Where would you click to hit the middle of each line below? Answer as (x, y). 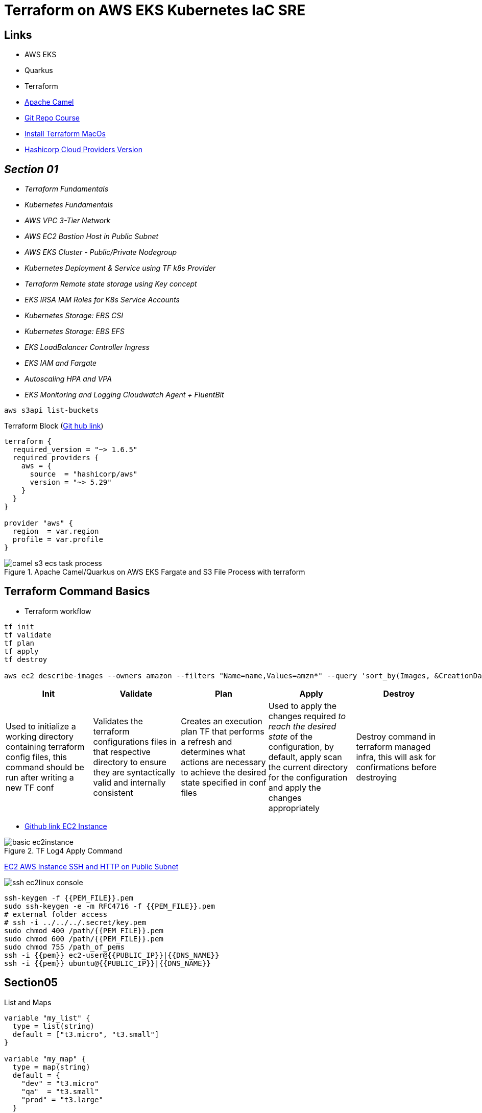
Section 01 (31, 169)
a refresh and (207, 741)
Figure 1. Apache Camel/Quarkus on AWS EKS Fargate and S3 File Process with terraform (155, 572)
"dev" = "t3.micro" (60, 1083)
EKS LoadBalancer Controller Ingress (87, 347)
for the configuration (308, 777)
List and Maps (28, 1002)
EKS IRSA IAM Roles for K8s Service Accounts (102, 300)
